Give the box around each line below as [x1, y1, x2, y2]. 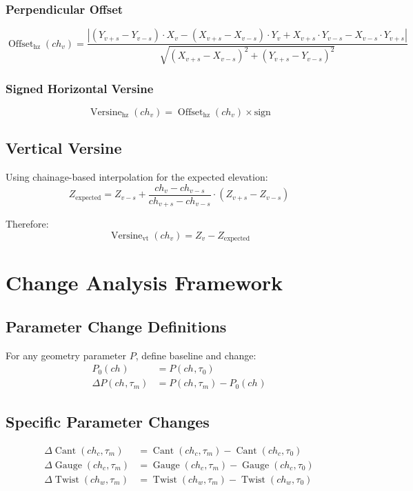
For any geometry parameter [6, 348, 126, 362]
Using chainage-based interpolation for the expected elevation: [6, 170, 268, 184]
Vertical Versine [6, 137, 122, 159]
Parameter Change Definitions [6, 315, 227, 337]
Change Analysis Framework [6, 268, 283, 297]
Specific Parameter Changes [6, 410, 210, 432]
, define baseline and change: [135, 348, 256, 362]
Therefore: [6, 217, 49, 231]
